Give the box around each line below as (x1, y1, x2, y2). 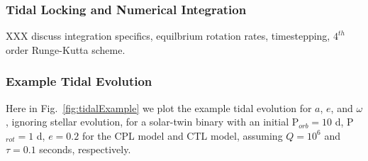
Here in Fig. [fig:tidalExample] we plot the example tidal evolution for (6, 100, 312, 115)
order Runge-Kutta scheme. (6, 42, 126, 57)
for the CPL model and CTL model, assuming (82, 128, 283, 143)
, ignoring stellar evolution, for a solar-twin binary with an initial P (6, 114, 299, 129)
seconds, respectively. (39, 142, 131, 157)
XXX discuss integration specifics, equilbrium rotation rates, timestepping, (6, 28, 330, 43)
